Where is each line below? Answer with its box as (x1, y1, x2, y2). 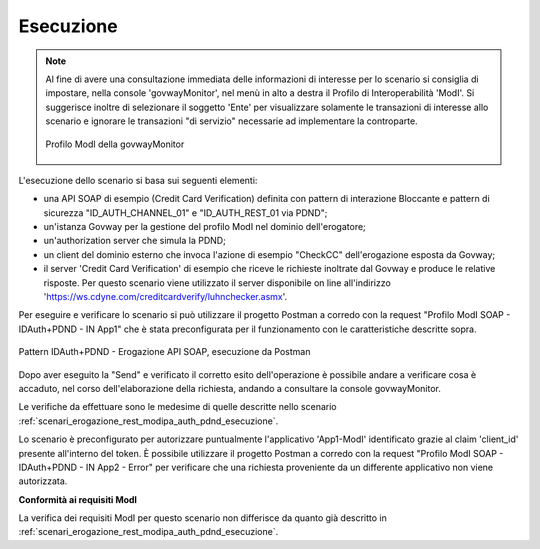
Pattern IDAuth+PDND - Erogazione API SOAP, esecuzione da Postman (18, 346, 311, 358)
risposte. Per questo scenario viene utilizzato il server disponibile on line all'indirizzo (43, 276, 392, 289)
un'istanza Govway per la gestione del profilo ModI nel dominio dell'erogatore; (43, 221, 367, 233)
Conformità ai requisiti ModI (18, 493, 138, 505)
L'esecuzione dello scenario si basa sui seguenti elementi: (18, 174, 258, 186)
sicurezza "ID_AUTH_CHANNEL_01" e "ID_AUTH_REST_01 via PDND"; (43, 206, 328, 219)
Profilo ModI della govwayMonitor (45, 138, 185, 150)
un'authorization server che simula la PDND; (43, 235, 227, 247)
